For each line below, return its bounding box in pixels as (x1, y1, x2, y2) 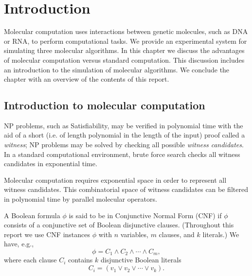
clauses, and (159, 229, 195, 239)
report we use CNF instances (4, 229, 90, 239)
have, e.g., (4, 239, 34, 249)
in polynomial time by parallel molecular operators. (4, 194, 157, 204)
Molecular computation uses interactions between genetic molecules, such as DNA (4, 26, 248, 36)
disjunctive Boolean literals (100, 255, 181, 265)
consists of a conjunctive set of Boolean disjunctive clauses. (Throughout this (4, 220, 234, 230)
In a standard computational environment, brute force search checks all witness (4, 149, 240, 159)
